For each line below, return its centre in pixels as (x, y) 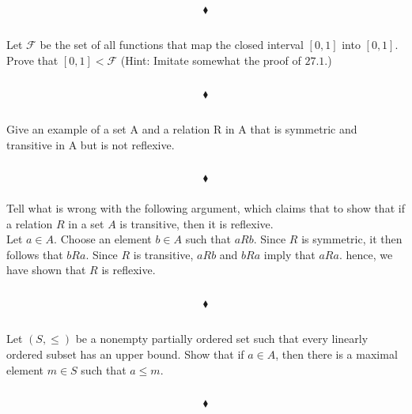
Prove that (32, 60)
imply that (289, 254)
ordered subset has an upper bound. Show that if (125, 354)
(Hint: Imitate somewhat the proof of (211, 60)
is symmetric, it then (352, 239)
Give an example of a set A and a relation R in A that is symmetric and (182, 128)
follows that (35, 254)
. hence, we (366, 254)
